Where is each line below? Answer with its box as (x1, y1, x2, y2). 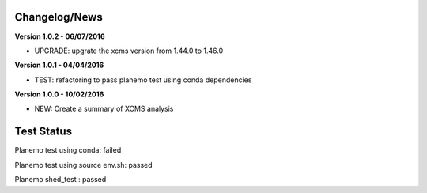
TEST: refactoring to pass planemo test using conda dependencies (34, 75, 252, 85)
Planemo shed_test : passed (14, 175, 107, 184)
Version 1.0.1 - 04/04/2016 (14, 60, 104, 70)
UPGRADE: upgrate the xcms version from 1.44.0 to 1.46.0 (34, 46, 224, 55)
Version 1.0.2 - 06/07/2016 (14, 32, 105, 41)
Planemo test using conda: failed (14, 146, 122, 155)
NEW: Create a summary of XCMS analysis (34, 104, 174, 114)
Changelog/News (14, 10, 103, 24)
